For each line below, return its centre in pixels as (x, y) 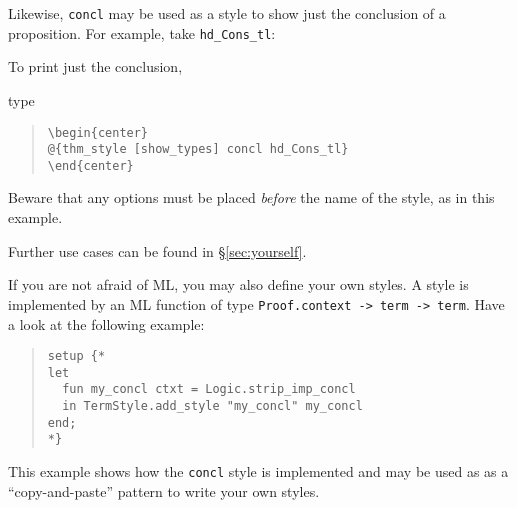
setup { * (76, 356)
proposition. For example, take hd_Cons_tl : (142, 32)
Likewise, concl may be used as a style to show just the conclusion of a (227, 13)
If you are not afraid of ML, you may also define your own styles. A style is (238, 284)
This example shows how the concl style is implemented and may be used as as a (258, 471)
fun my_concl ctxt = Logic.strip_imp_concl (209, 389)
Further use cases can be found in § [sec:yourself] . (157, 250)
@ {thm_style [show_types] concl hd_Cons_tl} (198, 149)
